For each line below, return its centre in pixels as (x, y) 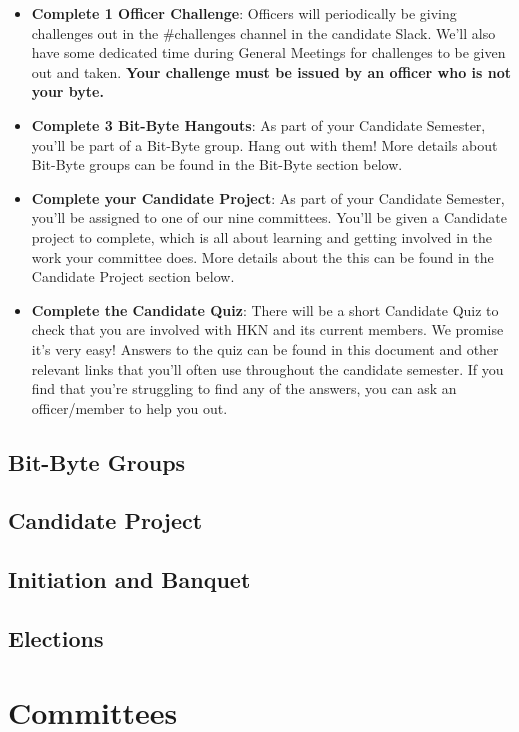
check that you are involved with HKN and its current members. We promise (267, 329)
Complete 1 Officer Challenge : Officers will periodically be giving (244, 13)
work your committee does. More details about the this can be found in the (262, 256)
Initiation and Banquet (129, 579)
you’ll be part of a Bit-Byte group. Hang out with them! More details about (264, 144)
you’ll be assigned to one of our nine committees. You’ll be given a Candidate (269, 217)
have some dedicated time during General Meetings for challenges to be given (268, 52)
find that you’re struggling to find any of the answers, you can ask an (244, 388)
